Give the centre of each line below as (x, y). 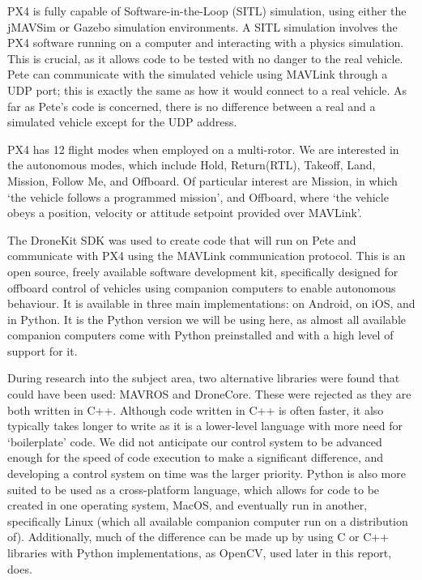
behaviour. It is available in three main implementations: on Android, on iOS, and (211, 303)
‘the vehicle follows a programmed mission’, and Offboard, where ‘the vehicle (198, 196)
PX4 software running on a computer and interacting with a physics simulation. (206, 43)
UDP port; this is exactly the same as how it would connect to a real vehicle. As (207, 90)
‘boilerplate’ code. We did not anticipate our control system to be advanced (195, 441)
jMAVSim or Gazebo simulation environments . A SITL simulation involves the (202, 26)
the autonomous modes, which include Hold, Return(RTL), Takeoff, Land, (192, 165)
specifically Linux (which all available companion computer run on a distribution (208, 520)
